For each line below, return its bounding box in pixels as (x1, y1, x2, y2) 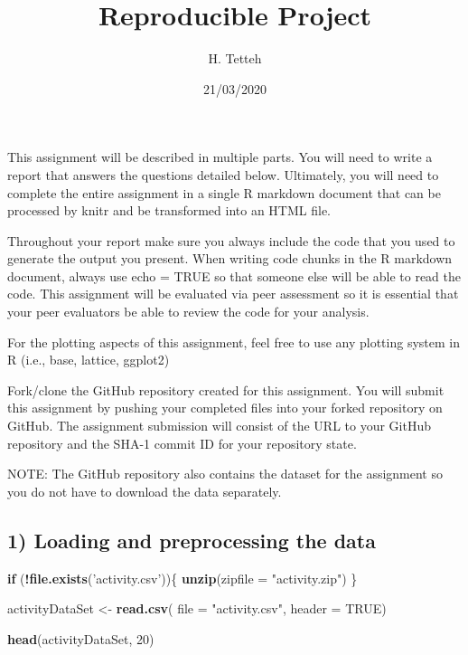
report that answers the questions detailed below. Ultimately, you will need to (7, 165, 439, 184)
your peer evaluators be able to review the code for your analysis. (7, 302, 370, 321)
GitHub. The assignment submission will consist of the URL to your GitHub (7, 416, 431, 435)
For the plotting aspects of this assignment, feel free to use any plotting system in (7, 332, 460, 351)
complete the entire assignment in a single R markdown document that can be (7, 183, 441, 202)
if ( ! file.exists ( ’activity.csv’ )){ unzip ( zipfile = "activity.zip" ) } (7, 568, 358, 587)
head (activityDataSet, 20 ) (7, 629, 154, 648)
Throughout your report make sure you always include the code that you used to (7, 231, 455, 250)
